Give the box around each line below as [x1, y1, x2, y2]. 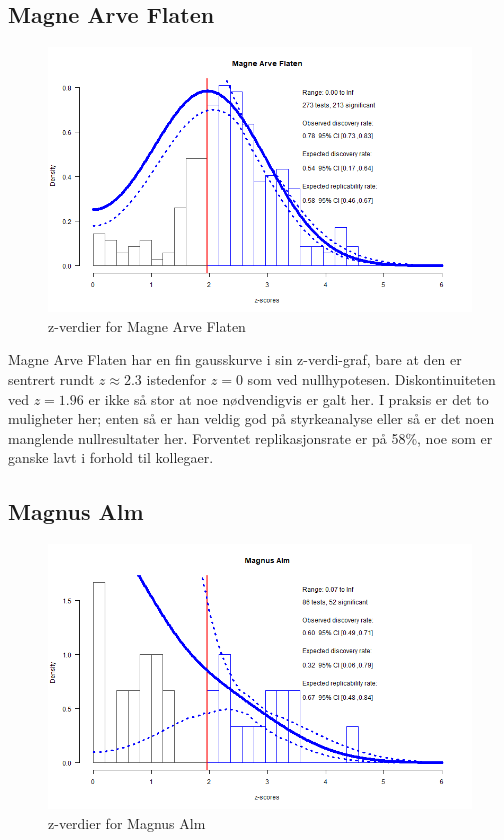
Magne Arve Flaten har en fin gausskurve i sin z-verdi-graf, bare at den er [8, 349, 462, 370]
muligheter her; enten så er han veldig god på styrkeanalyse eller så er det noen [8, 408, 495, 429]
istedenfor [146, 368, 207, 389]
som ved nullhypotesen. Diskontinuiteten [247, 368, 496, 389]
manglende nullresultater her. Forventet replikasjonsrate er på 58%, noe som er [8, 427, 493, 448]
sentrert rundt [8, 368, 95, 389]
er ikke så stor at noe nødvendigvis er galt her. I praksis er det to [88, 388, 489, 409]
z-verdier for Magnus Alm [48, 812, 206, 833]
